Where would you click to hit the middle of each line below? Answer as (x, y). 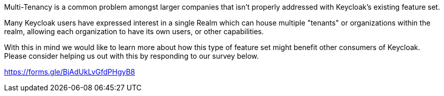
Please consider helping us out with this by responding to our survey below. (132, 56)
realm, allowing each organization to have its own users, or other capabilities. (134, 31)
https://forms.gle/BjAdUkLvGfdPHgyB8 (70, 72)
